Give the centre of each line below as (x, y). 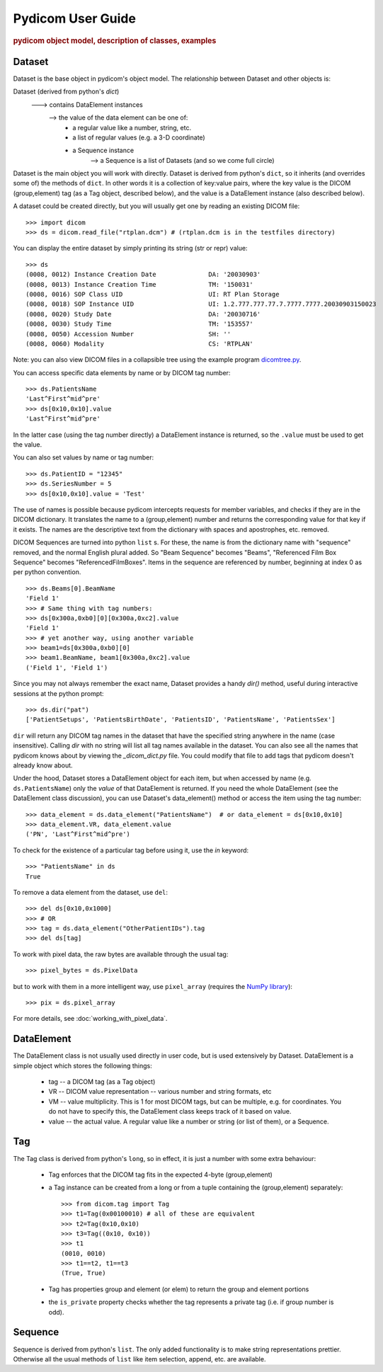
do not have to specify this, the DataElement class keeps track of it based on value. (170, 1111)
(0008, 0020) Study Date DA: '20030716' (143, 314)
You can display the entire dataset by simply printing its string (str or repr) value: (130, 248)
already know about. (43, 765)
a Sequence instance (103, 150)
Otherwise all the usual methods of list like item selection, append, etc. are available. (139, 1359)
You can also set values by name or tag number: (84, 457)
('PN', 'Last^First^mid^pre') (78, 834)
